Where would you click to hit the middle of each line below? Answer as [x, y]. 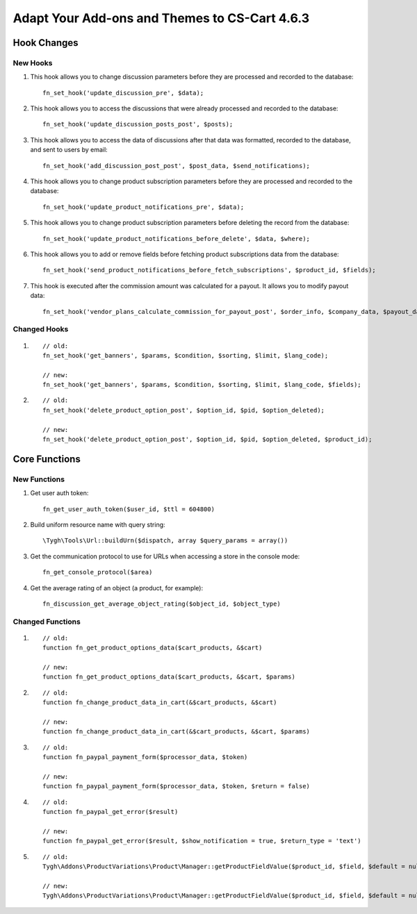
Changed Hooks [41, 329]
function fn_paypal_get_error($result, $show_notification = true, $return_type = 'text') [202, 841]
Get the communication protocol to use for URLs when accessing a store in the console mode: [165, 556]
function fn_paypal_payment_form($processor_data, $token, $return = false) [177, 786]
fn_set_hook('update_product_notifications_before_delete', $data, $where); [177, 239]
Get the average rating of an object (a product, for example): [117, 588]
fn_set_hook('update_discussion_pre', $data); [123, 93]
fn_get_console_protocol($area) [98, 572]
